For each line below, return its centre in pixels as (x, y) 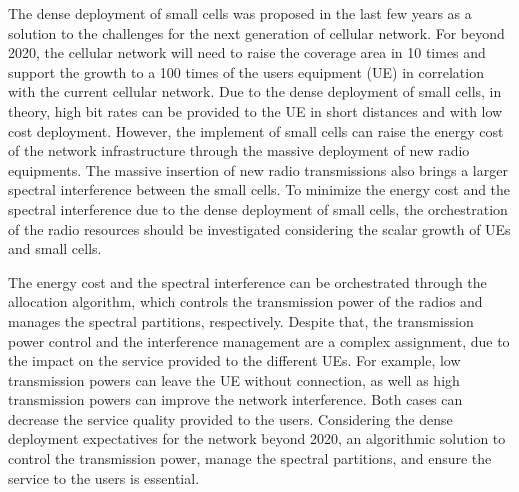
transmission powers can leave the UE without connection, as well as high (234, 379)
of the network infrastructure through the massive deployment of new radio (239, 150)
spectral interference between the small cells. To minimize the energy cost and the (259, 189)
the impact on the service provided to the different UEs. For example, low (234, 360)
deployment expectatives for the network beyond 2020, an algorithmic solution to (257, 438)
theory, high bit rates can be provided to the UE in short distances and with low (255, 110)
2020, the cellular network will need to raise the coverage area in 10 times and (247, 52)
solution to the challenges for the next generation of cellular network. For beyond (256, 32)
